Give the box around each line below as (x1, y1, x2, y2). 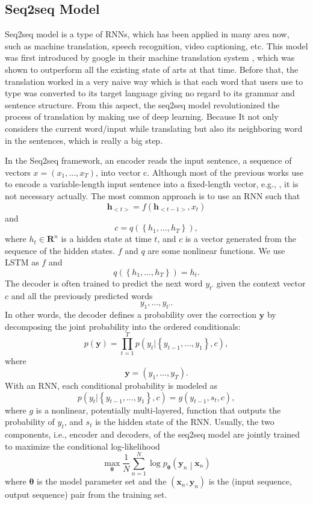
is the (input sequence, (208, 475, 292, 488)
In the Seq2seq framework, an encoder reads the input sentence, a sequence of (5, 154, 292, 167)
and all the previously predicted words (11, 289, 153, 302)
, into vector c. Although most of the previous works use (96, 166, 304, 178)
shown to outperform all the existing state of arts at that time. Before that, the (5, 63, 299, 75)
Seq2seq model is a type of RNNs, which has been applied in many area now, (5, 28, 290, 40)
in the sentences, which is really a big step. (5, 134, 163, 146)
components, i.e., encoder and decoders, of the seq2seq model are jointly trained (5, 427, 300, 440)
